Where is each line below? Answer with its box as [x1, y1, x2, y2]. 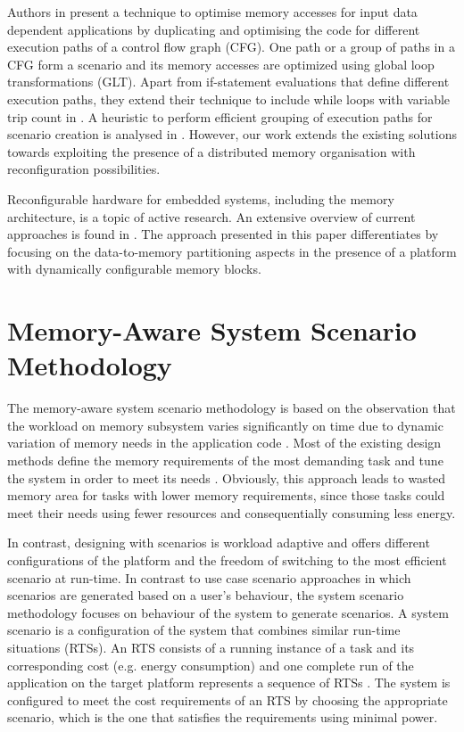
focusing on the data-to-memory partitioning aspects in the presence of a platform [7, 242, 457, 260]
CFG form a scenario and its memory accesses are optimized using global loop [7, 54, 435, 73]
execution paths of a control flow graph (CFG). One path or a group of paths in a [7, 37, 455, 56]
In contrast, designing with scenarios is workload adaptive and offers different [7, 533, 430, 552]
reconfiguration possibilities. [7, 160, 161, 178]
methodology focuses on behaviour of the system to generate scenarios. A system [7, 603, 449, 621]
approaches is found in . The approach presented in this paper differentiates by [7, 225, 439, 243]
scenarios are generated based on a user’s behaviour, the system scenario [7, 586, 404, 605]
